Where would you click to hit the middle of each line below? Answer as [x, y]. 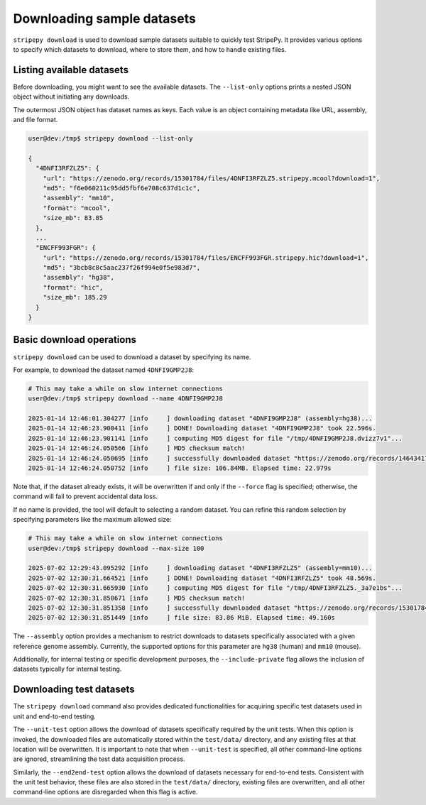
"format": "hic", [73, 287]
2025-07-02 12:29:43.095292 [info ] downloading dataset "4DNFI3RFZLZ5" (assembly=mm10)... [200, 568]
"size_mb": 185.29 [75, 297]
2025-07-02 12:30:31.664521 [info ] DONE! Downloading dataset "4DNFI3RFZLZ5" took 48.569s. [202, 578]
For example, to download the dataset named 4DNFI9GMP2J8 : [104, 370]
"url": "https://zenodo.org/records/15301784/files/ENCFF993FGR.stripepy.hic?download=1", [206, 258]
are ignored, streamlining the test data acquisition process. [99, 759]
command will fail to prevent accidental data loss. [86, 496]
